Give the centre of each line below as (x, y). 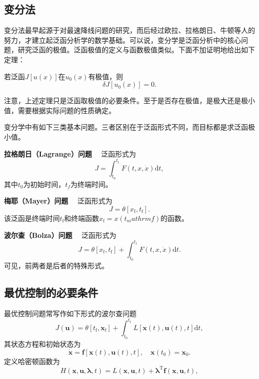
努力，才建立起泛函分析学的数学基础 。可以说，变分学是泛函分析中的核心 (123, 40)
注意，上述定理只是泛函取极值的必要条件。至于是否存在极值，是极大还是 (123, 100)
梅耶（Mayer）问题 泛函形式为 (58, 201)
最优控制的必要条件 (51, 292)
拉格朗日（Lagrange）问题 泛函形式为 (70, 153)
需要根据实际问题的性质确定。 (66, 110)
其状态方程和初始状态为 (42, 344)
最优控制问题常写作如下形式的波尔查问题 (70, 313)
